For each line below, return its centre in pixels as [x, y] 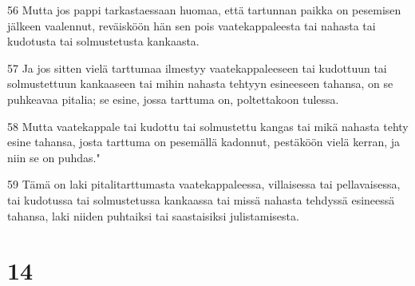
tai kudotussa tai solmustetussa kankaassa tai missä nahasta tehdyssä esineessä [201, 199]
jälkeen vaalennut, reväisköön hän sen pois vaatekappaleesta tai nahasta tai [192, 25]
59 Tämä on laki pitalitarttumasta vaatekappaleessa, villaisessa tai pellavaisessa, [204, 184]
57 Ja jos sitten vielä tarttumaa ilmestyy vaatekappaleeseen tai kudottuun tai [197, 68]
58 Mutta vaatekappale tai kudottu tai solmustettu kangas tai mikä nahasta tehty [208, 126]
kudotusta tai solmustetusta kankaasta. [103, 41]
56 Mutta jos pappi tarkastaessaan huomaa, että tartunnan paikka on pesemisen [204, 10]
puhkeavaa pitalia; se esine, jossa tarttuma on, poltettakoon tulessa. [173, 99]
